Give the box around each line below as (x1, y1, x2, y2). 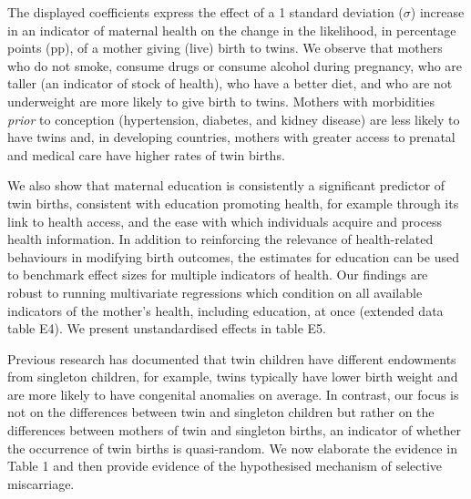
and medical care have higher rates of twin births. (7, 145, 285, 164)
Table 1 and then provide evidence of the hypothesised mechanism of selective (7, 456, 443, 475)
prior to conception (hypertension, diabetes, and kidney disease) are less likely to (7, 109, 460, 128)
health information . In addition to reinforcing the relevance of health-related (7, 229, 434, 249)
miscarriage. (7, 474, 75, 493)
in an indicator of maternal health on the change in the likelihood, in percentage (7, 20, 456, 39)
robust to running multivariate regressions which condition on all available (7, 282, 423, 301)
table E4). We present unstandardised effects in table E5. (7, 319, 326, 338)
